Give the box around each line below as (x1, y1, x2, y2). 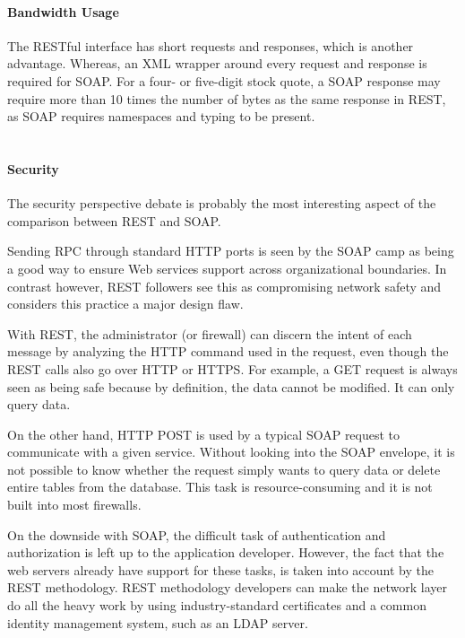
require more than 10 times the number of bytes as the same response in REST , (7, 89, 446, 108)
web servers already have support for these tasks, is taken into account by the (7, 560, 434, 579)
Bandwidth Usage (7, 2, 119, 21)
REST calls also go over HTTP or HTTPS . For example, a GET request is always (7, 359, 458, 378)
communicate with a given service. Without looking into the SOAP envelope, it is (7, 442, 455, 461)
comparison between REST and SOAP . (7, 211, 221, 230)
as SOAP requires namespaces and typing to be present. (7, 107, 315, 126)
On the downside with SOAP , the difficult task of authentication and (7, 525, 386, 544)
